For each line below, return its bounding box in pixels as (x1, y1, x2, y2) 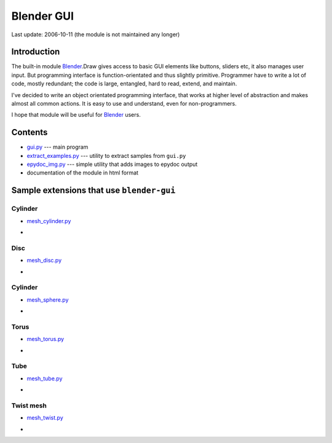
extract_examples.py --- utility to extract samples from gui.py (26, 152, 186, 159)
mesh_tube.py (26, 375, 63, 382)
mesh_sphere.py (26, 296, 69, 304)
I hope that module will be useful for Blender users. (11, 111, 141, 119)
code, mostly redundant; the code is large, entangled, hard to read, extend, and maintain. (11, 80, 237, 87)
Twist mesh (11, 401, 47, 410)
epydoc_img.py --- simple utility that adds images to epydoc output (26, 160, 198, 168)
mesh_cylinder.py (26, 217, 71, 224)
